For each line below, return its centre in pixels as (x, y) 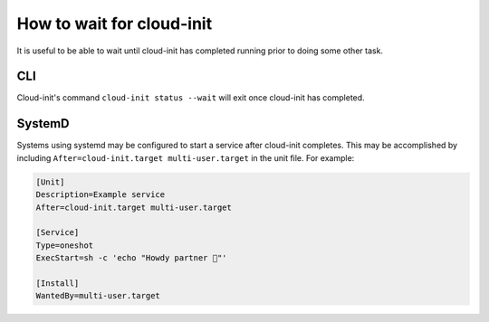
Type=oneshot (65, 245)
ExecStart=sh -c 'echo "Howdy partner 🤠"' (131, 258)
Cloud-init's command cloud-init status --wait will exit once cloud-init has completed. (191, 98)
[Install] (58, 283)
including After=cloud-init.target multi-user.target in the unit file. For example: (186, 157)
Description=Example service (101, 195)
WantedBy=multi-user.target (98, 296)
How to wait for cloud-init (115, 24)
